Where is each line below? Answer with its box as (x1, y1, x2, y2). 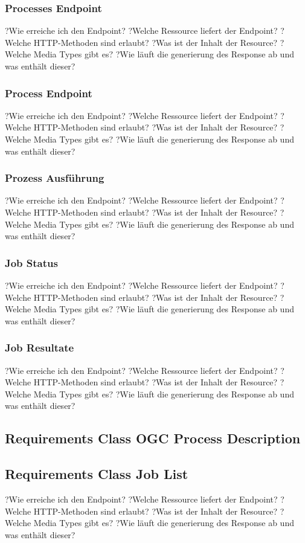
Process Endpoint (5, 85, 92, 100)
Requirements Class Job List (5, 464, 188, 483)
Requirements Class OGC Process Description (5, 429, 301, 448)
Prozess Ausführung (5, 170, 104, 185)
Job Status (5, 255, 58, 270)
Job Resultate (5, 340, 74, 355)
